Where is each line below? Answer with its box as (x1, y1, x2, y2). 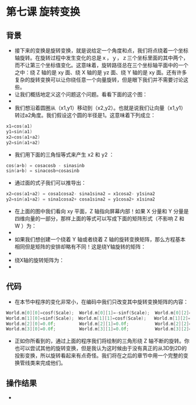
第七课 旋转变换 (6, 5, 80, 19)
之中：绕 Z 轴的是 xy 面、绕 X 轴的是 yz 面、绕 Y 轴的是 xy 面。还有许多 (14, 69, 187, 76)
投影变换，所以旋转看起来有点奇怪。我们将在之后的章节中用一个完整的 (14, 352, 184, 359)
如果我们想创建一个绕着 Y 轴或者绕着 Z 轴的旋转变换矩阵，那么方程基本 (14, 236, 185, 243)
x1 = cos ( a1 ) (6, 123, 33, 129)
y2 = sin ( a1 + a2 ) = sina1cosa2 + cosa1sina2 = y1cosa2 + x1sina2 (6, 196, 156, 202)
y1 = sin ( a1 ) (6, 129, 33, 134)
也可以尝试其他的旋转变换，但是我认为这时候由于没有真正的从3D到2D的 (14, 345, 187, 352)
